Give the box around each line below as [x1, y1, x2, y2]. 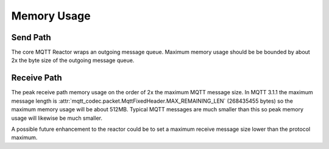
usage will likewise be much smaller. [11, 114, 103, 122]
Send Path [11, 32, 51, 43]
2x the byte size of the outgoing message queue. [11, 57, 135, 64]
